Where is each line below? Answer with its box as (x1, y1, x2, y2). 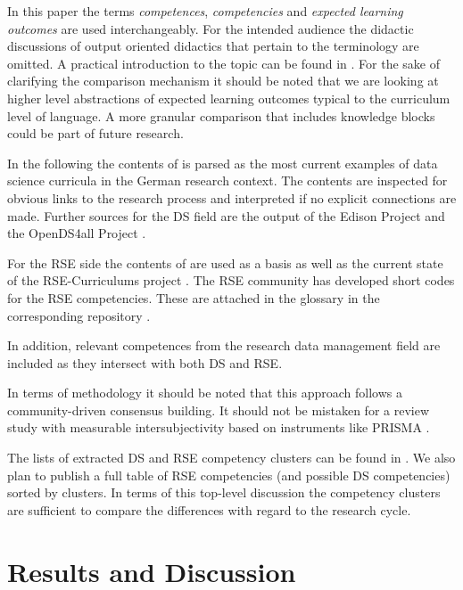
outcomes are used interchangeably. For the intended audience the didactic (7, 19, 414, 37)
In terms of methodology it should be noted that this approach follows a (7, 383, 402, 402)
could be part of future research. (7, 124, 184, 143)
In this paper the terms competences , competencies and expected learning (7, 2, 403, 20)
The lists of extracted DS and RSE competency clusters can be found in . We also (7, 448, 456, 467)
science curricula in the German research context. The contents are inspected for (7, 171, 448, 190)
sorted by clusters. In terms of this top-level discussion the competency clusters (7, 483, 441, 502)
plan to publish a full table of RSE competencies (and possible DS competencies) (7, 465, 451, 484)
